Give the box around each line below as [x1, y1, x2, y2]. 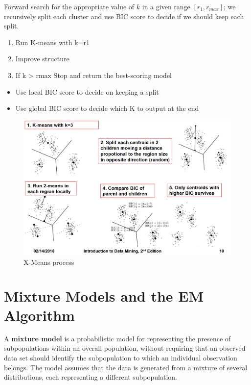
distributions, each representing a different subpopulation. [4, 372, 178, 382]
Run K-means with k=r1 [15, 37, 90, 47]
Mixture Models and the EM [4, 285, 204, 306]
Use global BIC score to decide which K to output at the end [15, 103, 199, 113]
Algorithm [4, 305, 75, 325]
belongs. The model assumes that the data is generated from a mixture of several [4, 362, 248, 372]
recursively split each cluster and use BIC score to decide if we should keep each [4, 11, 244, 21]
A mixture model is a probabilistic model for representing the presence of [4, 333, 231, 343]
